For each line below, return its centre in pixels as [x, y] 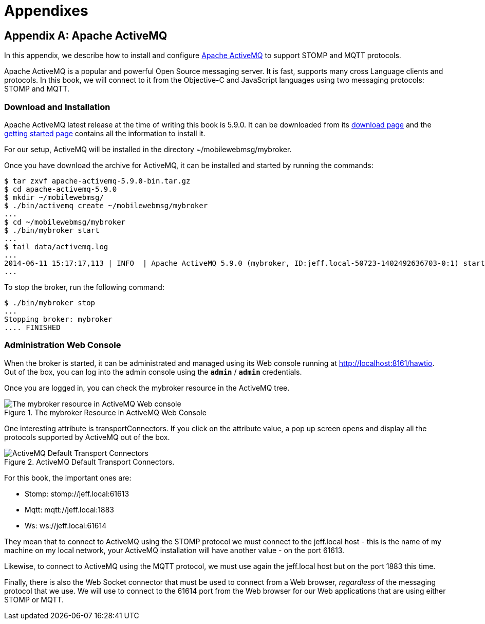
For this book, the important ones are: [68, 478]
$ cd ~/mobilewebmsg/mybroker [65, 222]
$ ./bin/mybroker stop [50, 302]
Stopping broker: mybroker [58, 319]
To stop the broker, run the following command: [84, 287]
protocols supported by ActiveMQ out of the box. [87, 437]
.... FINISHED [32, 327]
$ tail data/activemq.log [56, 246]
